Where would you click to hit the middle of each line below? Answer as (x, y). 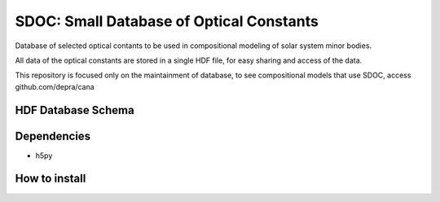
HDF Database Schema (75, 110)
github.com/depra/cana (55, 86)
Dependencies (53, 136)
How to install (51, 179)
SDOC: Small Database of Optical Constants (167, 21)
